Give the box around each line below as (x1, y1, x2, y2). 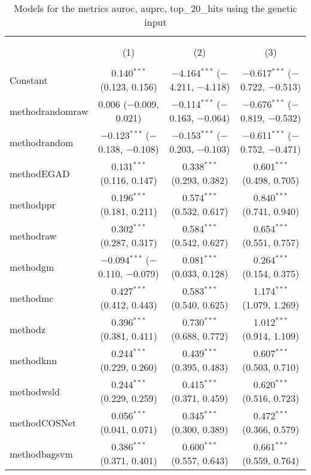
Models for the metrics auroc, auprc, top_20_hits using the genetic (14, 1, 297, 15)
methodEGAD (10, 166, 70, 180)
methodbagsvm (10, 446, 73, 461)
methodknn (10, 353, 57, 367)
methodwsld (10, 384, 60, 398)
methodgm (10, 259, 54, 274)
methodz (10, 322, 46, 336)
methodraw (10, 228, 57, 243)
